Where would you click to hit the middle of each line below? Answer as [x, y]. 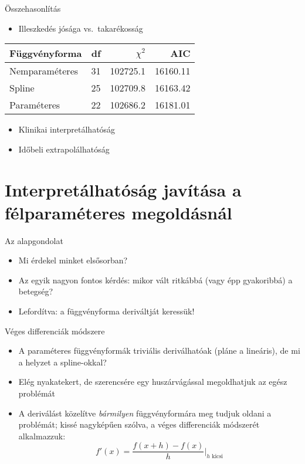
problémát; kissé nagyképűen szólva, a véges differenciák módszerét [139, 424]
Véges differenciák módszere [55, 331]
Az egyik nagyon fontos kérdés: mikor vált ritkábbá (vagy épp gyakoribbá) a [155, 280]
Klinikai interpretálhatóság [67, 129]
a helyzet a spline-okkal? [62, 362]
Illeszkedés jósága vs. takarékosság [81, 28]
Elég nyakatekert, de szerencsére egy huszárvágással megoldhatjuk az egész [153, 382]
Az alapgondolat [34, 240]
